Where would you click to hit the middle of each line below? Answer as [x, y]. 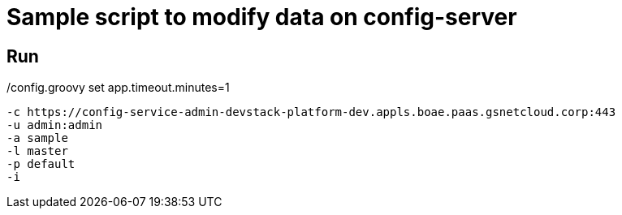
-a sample [37, 138]
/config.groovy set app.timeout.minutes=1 [118, 88]
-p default [41, 164]
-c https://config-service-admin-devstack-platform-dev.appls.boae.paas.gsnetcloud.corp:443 [311, 112]
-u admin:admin [55, 125]
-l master [37, 151]
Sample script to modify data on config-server [262, 17]
